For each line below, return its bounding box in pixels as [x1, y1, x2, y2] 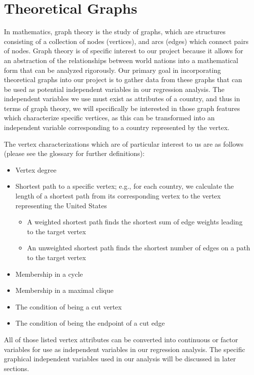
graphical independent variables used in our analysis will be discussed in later [4, 353, 236, 364]
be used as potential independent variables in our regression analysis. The [4, 84, 225, 94]
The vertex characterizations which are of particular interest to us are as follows [4, 138, 244, 149]
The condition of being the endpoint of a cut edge [15, 318, 165, 328]
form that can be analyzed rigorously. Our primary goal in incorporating [4, 65, 221, 75]
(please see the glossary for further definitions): [4, 148, 145, 158]
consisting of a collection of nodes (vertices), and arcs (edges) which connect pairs [4, 36, 249, 46]
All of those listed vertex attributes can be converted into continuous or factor [4, 334, 238, 344]
